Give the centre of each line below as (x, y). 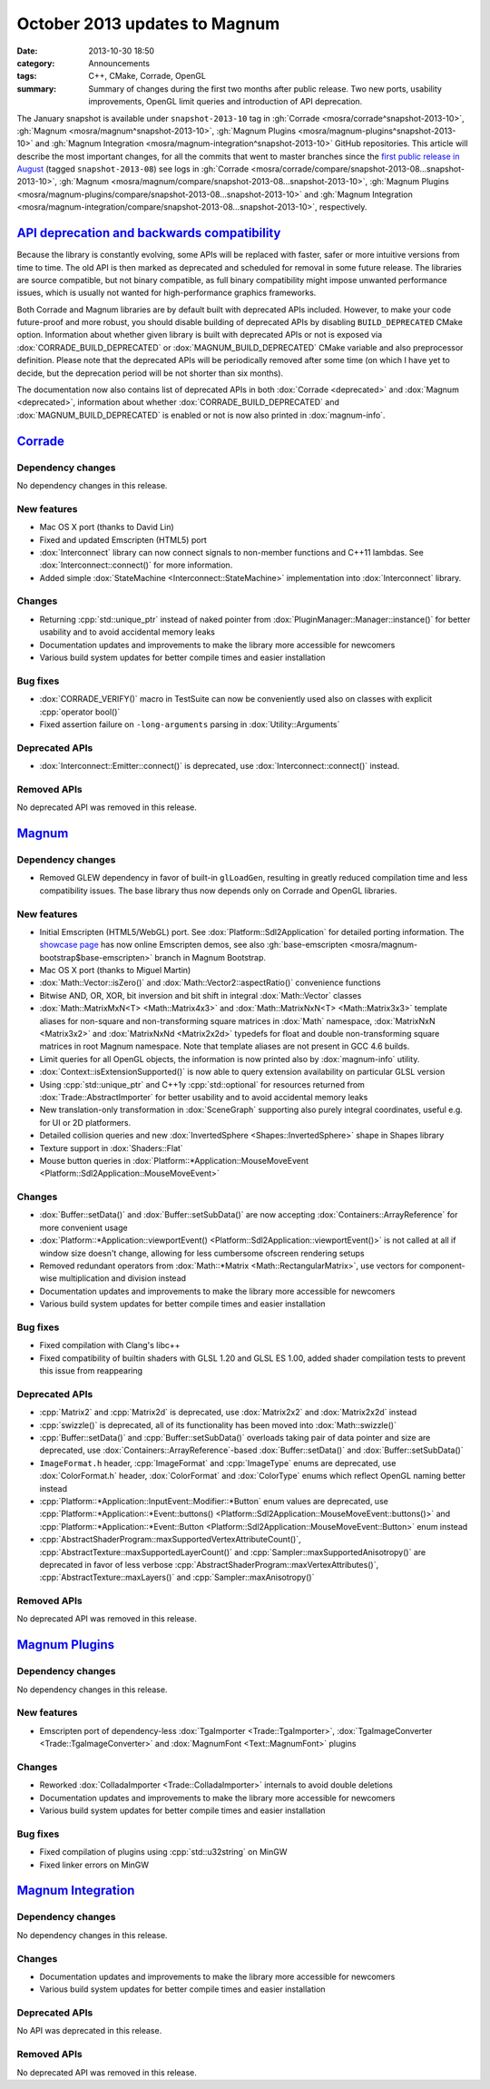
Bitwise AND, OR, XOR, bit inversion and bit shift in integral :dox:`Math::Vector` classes (201, 995)
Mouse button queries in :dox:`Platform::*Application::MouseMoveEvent (174, 1160)
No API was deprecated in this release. (89, 2031)
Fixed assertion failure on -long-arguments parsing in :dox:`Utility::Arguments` (190, 724)
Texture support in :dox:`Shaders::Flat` (111, 1148)
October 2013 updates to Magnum (148, 24)
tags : (27, 76)
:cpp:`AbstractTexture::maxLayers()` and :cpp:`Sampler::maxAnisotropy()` (177, 1577)
